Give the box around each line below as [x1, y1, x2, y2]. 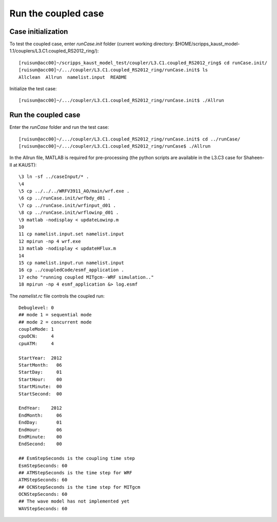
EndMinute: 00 [18, 434, 62, 439]
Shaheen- [243, 154, 265, 161]
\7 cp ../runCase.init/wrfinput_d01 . [18, 203, 116, 208]
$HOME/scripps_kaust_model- [175, 41, 240, 47]
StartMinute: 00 [18, 384, 62, 390]
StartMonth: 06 [18, 362, 62, 368]
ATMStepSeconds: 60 [18, 477, 68, 483]
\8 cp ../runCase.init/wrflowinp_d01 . [18, 210, 119, 215]
